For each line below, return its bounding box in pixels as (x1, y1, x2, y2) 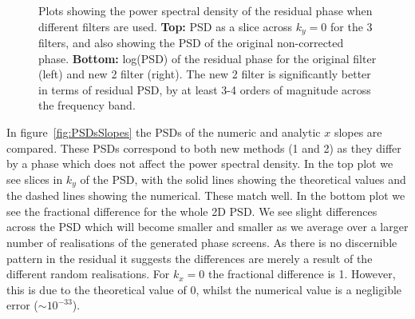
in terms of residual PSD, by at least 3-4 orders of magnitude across (38, 81, 371, 98)
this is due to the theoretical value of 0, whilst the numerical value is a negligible (6, 281, 402, 297)
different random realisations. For (6, 265, 170, 282)
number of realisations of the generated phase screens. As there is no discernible (6, 234, 397, 251)
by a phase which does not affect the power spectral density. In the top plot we (6, 155, 393, 172)
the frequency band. (38, 97, 136, 114)
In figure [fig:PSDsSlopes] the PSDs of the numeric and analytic (6, 124, 321, 141)
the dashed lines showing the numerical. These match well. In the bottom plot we (6, 187, 405, 204)
